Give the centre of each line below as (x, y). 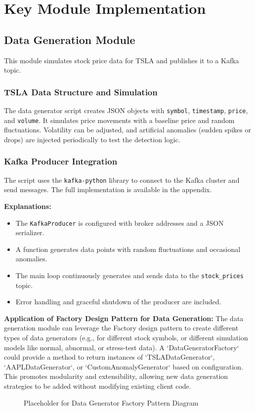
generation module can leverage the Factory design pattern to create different (121, 328)
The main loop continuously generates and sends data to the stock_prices (129, 275)
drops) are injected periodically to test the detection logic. (92, 139)
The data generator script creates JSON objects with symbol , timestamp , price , (126, 110)
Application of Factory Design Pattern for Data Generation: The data (124, 318)
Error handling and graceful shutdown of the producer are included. (118, 302)
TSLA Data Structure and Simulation (81, 92)
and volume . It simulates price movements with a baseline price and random (119, 120)
